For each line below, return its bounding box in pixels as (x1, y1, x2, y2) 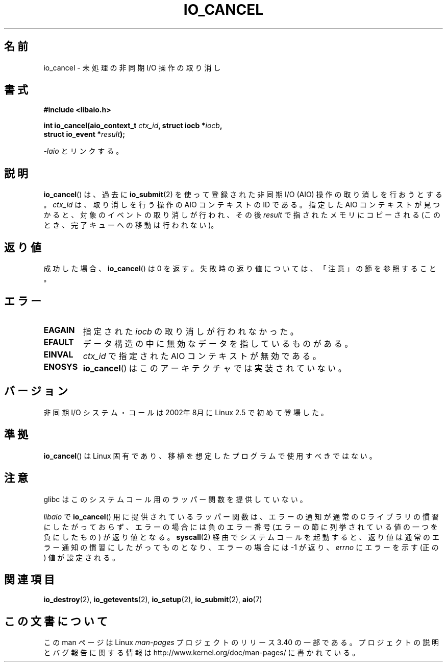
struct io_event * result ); (43, 130, 126, 139)
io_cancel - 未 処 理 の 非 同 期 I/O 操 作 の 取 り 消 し (43, 63, 221, 72)
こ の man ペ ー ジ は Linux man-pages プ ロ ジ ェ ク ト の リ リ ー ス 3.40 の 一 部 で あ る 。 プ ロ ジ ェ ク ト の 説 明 (43, 638, 439, 647)
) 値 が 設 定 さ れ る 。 (43, 553, 119, 562)
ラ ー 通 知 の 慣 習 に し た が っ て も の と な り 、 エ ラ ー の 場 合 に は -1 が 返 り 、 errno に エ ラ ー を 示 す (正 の (43, 542, 439, 552)
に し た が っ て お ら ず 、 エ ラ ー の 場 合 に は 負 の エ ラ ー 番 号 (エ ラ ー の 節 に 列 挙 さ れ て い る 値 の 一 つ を (43, 522, 438, 531)
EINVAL (43, 349, 73, 360)
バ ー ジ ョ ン (4, 385, 68, 398)
